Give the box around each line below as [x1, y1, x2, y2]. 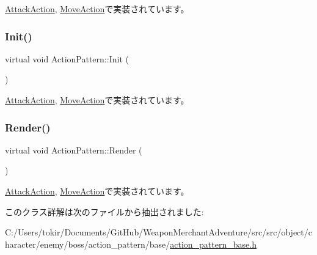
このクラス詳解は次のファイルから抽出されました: [5, 205, 204, 218]
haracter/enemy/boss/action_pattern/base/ [5, 237, 170, 250]
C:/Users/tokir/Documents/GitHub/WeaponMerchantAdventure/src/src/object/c [5, 226, 312, 238]
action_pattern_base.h [170, 237, 257, 250]
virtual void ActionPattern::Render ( [5, 143, 142, 156]
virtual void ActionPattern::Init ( [5, 52, 129, 65]
